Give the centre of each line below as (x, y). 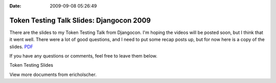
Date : (15, 6)
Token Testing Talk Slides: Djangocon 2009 (80, 20)
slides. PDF (21, 47)
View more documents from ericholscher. (53, 74)
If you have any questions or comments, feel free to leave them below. (84, 56)
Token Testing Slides (31, 65)
